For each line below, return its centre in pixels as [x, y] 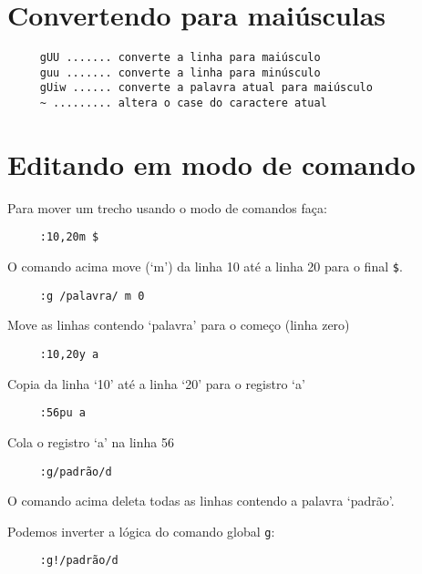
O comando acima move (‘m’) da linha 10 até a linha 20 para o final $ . [205, 266]
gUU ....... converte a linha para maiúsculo [180, 58]
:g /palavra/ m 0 [92, 296]
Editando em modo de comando [211, 164]
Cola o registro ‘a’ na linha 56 [91, 441]
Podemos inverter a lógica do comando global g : [141, 531]
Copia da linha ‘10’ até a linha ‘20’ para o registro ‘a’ [156, 383]
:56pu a [62, 413]
